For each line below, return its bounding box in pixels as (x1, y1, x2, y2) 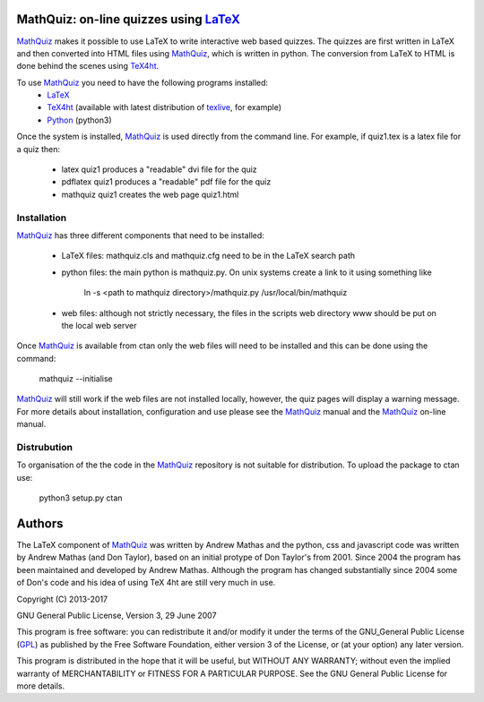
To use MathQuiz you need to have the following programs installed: (16, 77, 269, 88)
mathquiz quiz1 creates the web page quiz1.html (61, 189, 239, 200)
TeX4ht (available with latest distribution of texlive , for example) (47, 102, 282, 113)
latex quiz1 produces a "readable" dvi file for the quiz (61, 164, 257, 175)
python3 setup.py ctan (39, 492, 123, 503)
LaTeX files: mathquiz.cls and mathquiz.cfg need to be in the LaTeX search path (61, 251, 356, 261)
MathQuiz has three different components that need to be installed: (16, 229, 264, 241)
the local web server (61, 320, 138, 330)
